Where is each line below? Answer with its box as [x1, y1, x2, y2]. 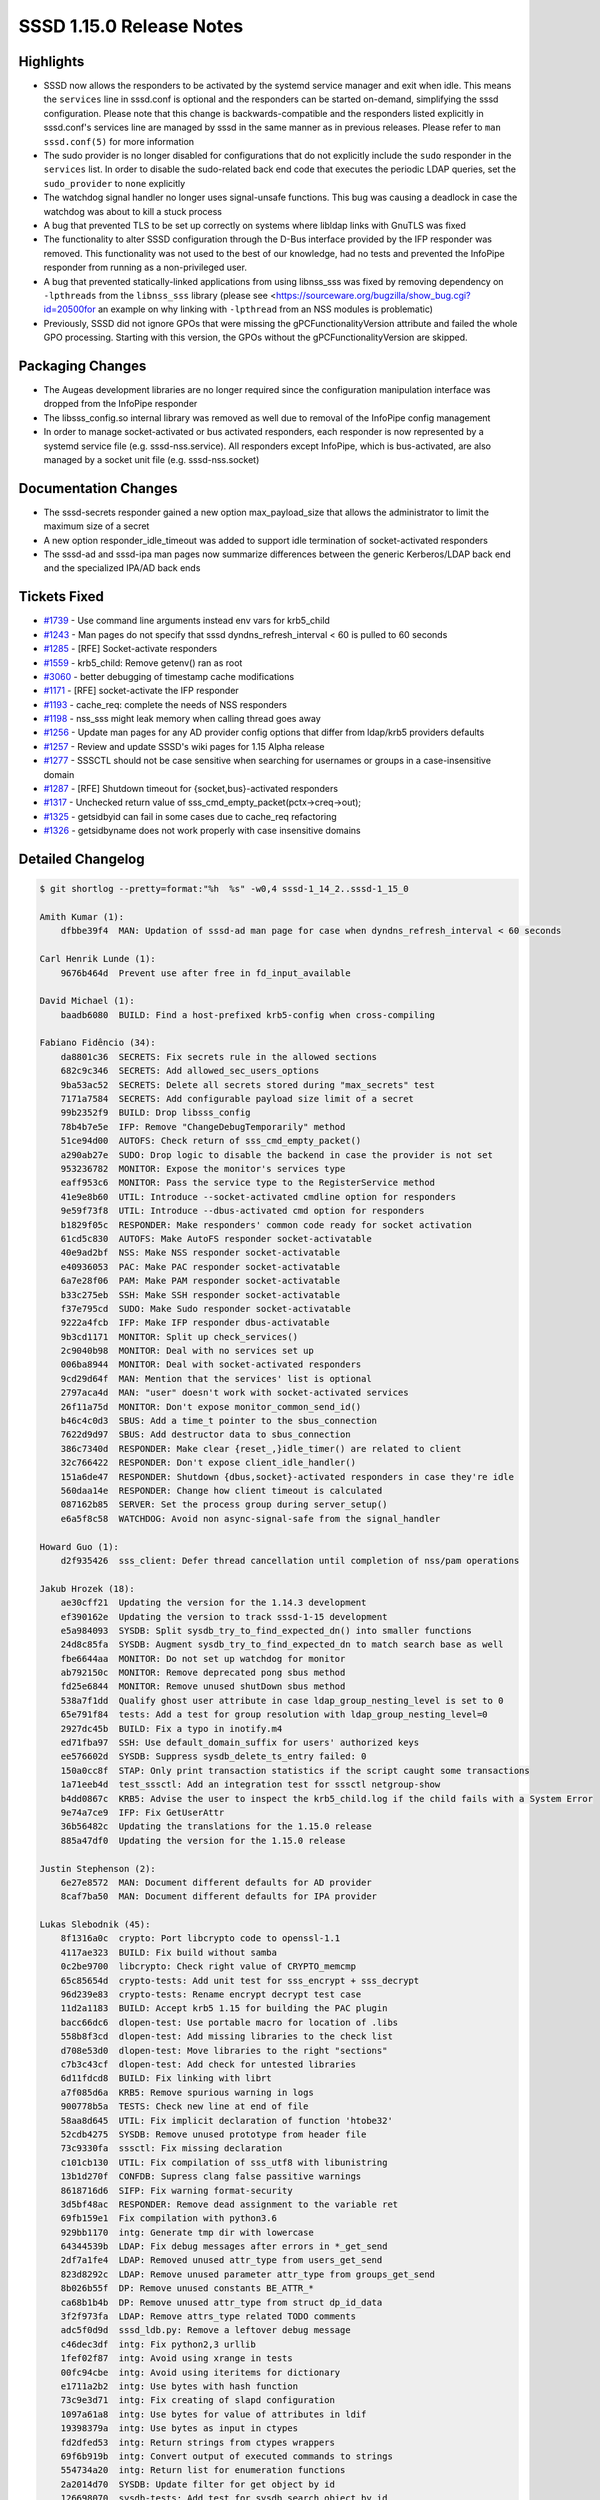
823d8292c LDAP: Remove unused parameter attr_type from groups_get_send [60, 2268, 435, 2280]
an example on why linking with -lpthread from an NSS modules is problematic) [97, 303, 434, 315]
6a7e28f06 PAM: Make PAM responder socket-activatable [60, 1275, 341, 1287]
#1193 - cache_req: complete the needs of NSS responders [43, 698, 287, 710]
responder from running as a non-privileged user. [43, 261, 247, 274]
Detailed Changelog [18, 851, 145, 867]
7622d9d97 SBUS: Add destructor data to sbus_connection [60, 1429, 351, 1440]
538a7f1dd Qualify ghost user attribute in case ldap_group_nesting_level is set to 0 [60, 1695, 504, 1706]
